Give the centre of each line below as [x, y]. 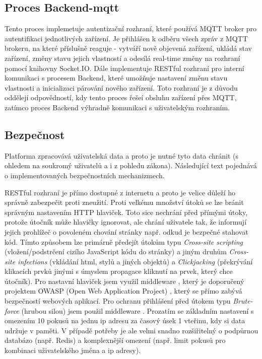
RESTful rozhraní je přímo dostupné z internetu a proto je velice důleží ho [120, 192]
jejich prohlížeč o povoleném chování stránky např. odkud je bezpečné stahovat [126, 231]
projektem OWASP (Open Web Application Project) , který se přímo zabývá [123, 291]
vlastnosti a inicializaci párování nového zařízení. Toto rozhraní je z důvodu [121, 87]
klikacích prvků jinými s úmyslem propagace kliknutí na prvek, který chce [119, 271]
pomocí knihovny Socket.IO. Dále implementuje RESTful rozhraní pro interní [124, 68]
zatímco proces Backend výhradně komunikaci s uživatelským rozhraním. [117, 107]
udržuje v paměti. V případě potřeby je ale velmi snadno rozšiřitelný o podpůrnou [132, 330]
